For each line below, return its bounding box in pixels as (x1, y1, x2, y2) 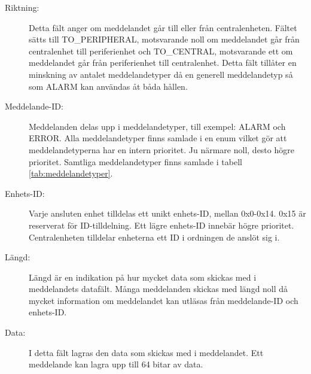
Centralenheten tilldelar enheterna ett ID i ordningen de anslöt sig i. (29, 230, 280, 243)
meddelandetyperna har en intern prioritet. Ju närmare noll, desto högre (29, 143, 294, 156)
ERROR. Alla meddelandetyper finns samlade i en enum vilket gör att (29, 132, 287, 144)
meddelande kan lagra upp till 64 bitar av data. (29, 358, 203, 370)
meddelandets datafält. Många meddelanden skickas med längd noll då (29, 282, 288, 295)
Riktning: (5, 1, 39, 13)
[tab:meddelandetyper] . (29, 167, 113, 180)
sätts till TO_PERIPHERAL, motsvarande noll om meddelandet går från (29, 33, 300, 45)
